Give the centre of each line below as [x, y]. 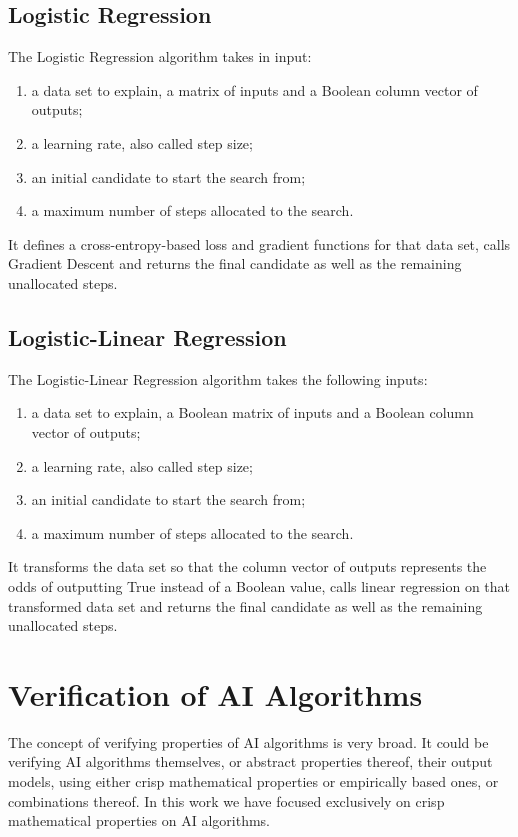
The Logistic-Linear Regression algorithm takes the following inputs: [218, 378]
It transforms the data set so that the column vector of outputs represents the [247, 566]
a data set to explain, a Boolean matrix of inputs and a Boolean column [252, 412]
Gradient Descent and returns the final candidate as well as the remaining [235, 263]
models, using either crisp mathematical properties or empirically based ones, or [253, 781]
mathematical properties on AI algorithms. [139, 820]
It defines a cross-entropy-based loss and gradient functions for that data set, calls [259, 243]
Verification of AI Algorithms [215, 693]
